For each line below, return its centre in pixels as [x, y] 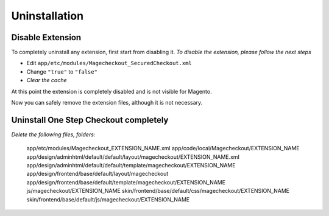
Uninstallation [48, 16]
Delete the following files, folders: [53, 134]
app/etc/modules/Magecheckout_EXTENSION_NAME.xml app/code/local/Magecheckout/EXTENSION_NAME [163, 148]
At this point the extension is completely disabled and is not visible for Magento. [112, 91]
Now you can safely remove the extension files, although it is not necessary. [107, 103]
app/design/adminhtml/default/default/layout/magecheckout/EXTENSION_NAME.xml [133, 157]
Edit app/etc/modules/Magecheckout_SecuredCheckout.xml [109, 63]
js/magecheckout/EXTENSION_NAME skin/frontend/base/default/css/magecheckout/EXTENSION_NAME [158, 191]
